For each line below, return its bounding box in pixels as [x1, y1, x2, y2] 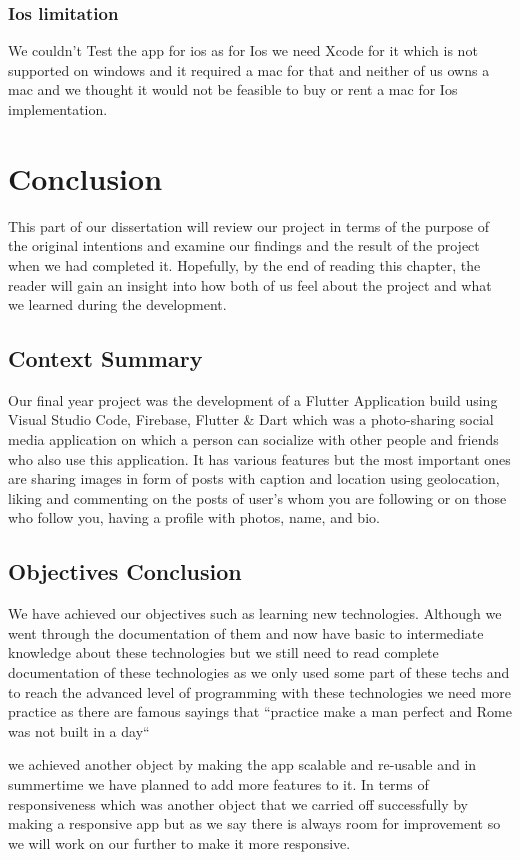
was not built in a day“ [8, 720, 150, 741]
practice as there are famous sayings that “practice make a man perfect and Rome [8, 701, 512, 722]
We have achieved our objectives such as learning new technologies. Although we [8, 603, 502, 624]
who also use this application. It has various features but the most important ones [8, 448, 511, 469]
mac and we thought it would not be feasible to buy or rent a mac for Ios [8, 79, 458, 100]
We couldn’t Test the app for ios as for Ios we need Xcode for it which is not [8, 40, 478, 61]
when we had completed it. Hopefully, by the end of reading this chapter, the [8, 254, 481, 275]
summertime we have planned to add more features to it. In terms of [8, 774, 429, 794]
